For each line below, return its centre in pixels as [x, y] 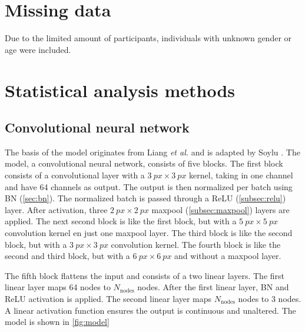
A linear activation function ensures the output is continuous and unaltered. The [150, 310]
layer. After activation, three [56, 209]
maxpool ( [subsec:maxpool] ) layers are [221, 209]
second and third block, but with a [67, 256]
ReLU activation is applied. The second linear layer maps [108, 299]
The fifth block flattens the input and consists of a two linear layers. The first [145, 275]
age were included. [38, 49]
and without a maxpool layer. [228, 256]
